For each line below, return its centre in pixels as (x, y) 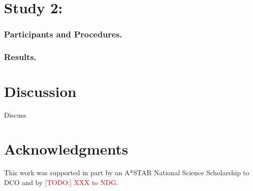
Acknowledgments (66, 148)
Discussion (40, 91)
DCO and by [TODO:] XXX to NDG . (61, 182)
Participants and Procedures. (63, 34)
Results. (20, 57)
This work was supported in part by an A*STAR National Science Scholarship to (127, 172)
